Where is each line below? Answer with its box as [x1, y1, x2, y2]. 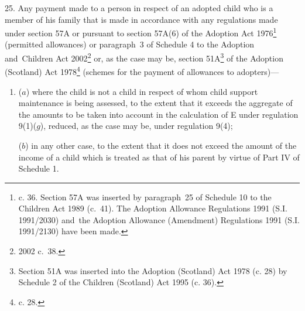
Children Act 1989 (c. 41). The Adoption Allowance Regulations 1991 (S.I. [18, 202, 287, 214]
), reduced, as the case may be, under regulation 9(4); [40, 119, 233, 132]
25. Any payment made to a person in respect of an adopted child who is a [5, 2, 273, 13]
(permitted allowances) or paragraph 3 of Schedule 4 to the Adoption [5, 38, 255, 50]
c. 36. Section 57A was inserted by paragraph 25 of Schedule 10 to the [18, 190, 272, 203]
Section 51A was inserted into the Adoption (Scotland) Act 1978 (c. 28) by [18, 264, 287, 276]
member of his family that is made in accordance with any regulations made [5, 13, 278, 25]
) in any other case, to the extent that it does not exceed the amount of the [25, 139, 297, 151]
